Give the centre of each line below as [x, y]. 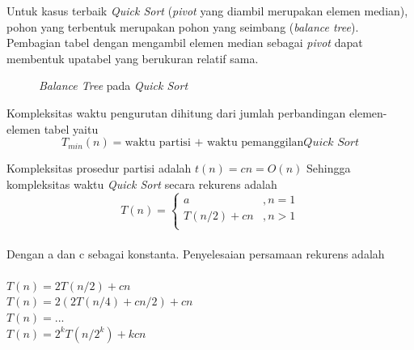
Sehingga [328, 168]
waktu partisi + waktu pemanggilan [214, 143]
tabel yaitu [71, 128]
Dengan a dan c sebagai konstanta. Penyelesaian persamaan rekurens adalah [196, 253]
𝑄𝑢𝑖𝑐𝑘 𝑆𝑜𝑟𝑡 [332, 143]
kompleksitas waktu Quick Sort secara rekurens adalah [142, 184]
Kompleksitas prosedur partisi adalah [99, 168]
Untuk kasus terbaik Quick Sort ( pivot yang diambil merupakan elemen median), [207, 11]
